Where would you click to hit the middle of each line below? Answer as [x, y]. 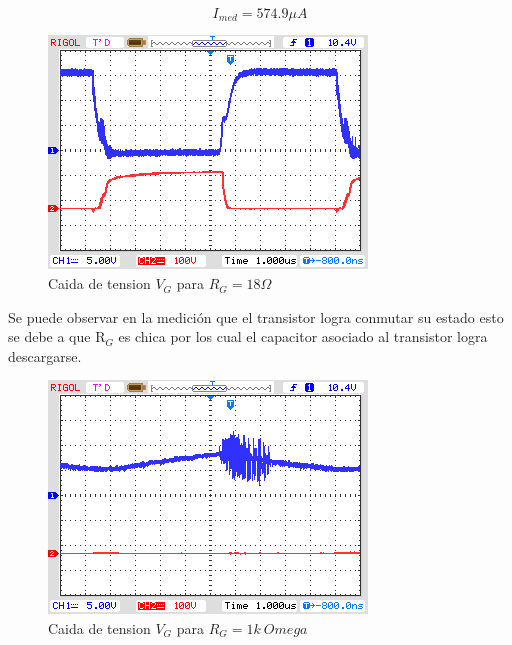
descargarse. [45, 355]
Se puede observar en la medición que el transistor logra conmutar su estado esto [256, 316]
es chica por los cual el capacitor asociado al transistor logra [303, 336]
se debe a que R [57, 336]
